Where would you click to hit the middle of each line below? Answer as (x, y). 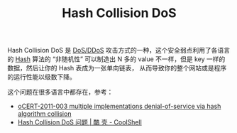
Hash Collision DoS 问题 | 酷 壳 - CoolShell (79, 122)
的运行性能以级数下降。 (42, 77)
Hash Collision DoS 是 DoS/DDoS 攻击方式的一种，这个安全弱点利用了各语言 (119, 50)
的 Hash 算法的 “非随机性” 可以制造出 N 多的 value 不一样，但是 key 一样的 (116, 59)
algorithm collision (44, 114)
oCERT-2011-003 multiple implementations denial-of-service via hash (119, 106)
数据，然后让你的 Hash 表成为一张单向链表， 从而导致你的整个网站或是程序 (117, 68)
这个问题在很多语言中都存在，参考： (60, 92)
